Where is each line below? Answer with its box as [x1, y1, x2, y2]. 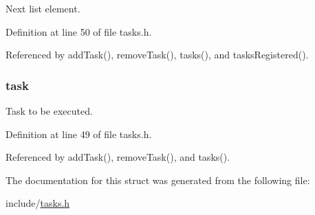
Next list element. [6, 1, 80, 15]
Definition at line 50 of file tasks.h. [6, 24, 152, 38]
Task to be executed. [6, 104, 93, 117]
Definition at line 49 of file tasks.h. [6, 126, 152, 141]
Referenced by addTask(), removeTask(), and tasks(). [6, 150, 230, 164]
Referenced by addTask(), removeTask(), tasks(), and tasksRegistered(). [6, 47, 309, 62]
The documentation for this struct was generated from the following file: [6, 172, 310, 187]
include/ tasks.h [6, 196, 70, 210]
